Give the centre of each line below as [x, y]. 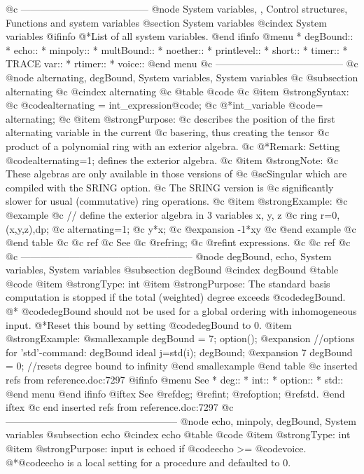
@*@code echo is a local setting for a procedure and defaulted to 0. [148, 462]
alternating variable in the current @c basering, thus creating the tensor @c [168, 132]
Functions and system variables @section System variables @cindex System [166, 22]
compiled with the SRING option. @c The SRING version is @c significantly [170, 187]
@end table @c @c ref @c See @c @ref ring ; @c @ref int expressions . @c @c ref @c [178, 242]
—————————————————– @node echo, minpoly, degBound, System [181, 420]
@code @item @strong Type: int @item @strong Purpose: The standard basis [168, 283]
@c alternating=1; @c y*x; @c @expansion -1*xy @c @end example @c [204, 228]
